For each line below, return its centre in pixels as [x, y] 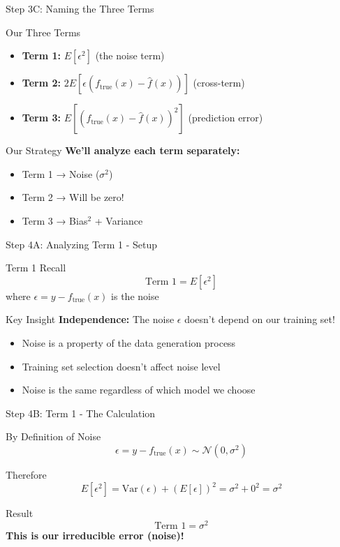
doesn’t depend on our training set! [260, 319]
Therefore [26, 474]
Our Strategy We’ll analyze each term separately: [123, 150]
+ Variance [119, 220]
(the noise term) [130, 55]
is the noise [135, 295]
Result [20, 513]
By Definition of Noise [53, 436]
